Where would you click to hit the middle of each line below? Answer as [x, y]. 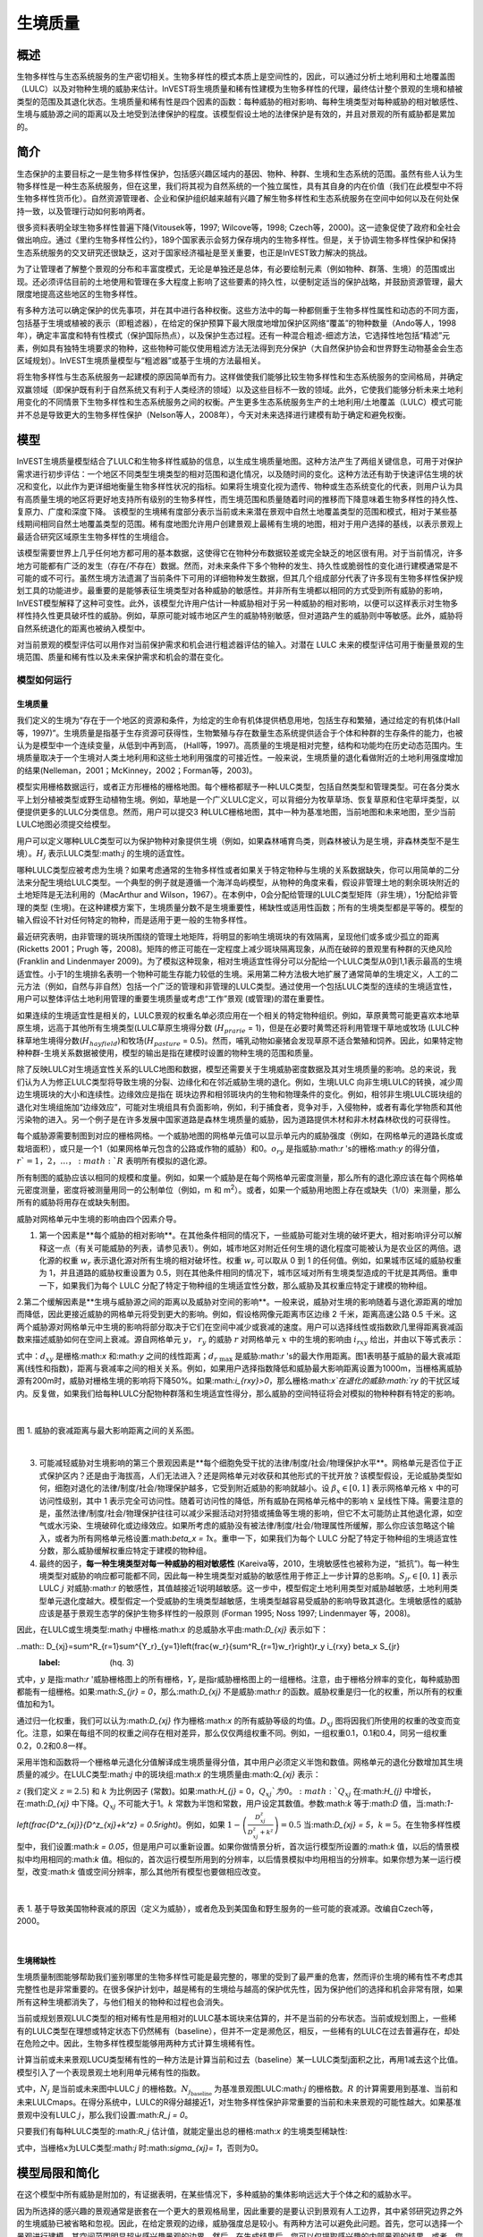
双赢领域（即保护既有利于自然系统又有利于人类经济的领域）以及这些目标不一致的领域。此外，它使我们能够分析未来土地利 [240, 389]
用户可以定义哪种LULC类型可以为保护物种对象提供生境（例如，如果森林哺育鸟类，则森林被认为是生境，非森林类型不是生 [238, 840]
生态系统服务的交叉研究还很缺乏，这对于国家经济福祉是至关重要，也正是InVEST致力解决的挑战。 [195, 252]
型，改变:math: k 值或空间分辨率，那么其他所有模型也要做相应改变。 [141, 1872]
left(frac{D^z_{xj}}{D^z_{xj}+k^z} [77, 1824]
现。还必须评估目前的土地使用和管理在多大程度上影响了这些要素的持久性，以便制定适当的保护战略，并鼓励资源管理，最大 [240, 281]
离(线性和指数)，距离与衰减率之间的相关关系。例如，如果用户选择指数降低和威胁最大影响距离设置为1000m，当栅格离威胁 [239, 1368]
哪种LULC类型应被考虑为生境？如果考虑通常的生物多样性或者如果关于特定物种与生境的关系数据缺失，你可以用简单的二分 [238, 870]
